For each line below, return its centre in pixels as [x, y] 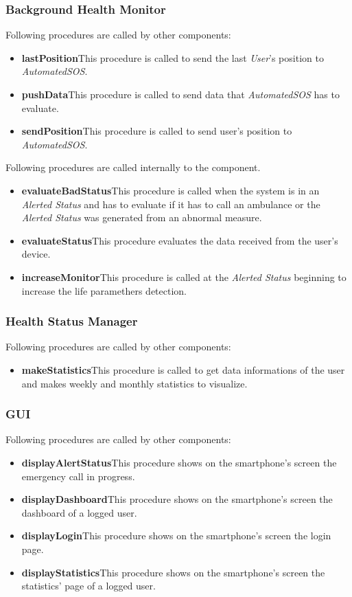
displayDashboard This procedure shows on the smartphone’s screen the [177, 499]
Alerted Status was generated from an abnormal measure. [142, 217]
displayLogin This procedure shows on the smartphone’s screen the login [176, 536]
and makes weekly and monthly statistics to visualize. [134, 383]
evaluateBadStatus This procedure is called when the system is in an [171, 190]
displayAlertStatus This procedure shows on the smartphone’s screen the [179, 462]
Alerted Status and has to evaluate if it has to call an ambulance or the [171, 204]
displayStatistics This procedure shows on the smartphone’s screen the [173, 572]
